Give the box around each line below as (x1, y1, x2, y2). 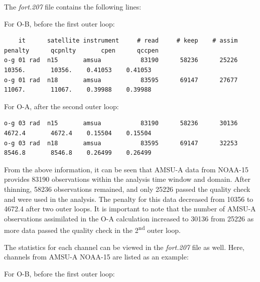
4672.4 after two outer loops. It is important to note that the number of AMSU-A (4, 203, 256, 214)
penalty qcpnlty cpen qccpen (4, 47, 159, 54)
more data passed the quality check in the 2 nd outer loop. (4, 223, 181, 235)
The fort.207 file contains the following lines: (4, 2, 142, 12)
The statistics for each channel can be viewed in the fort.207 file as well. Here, (4, 241, 244, 252)
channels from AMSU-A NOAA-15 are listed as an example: (4, 251, 189, 262)
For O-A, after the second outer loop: (4, 101, 119, 111)
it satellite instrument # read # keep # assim (18, 37, 238, 45)
